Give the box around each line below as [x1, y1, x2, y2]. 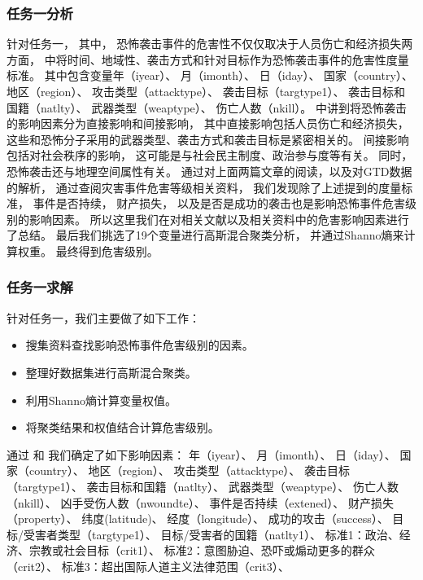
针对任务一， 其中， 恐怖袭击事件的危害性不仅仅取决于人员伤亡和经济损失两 [7, 35, 413, 52]
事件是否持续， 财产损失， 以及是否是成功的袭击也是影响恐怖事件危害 [33, 195, 405, 212]
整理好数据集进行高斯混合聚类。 [25, 363, 197, 380]
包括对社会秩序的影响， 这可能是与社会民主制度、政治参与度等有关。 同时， [7, 147, 413, 164]
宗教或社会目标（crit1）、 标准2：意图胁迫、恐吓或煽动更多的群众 [28, 542, 375, 559]
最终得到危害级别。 [55, 242, 159, 259]
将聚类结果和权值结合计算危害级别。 [25, 419, 220, 436]
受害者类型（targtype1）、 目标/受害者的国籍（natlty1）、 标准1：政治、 [23, 525, 399, 543]
